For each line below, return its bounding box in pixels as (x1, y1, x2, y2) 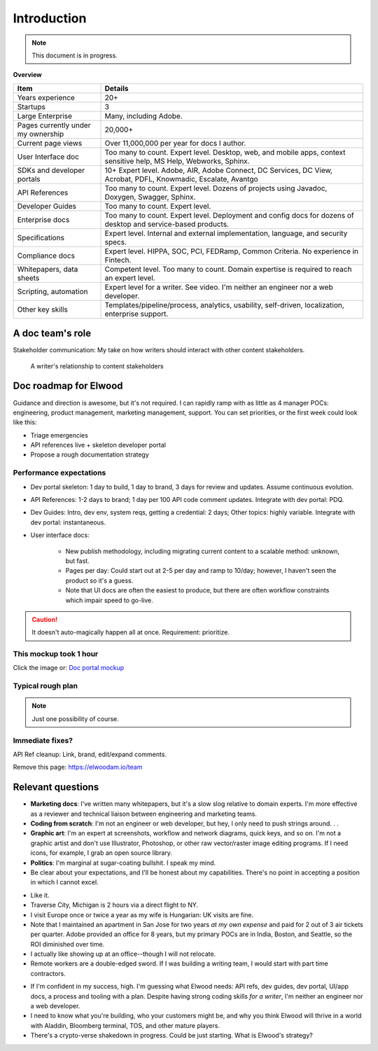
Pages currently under (17, 120, 91, 130)
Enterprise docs (17, 214, 70, 224)
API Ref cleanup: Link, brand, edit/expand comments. (13, 750, 167, 758)
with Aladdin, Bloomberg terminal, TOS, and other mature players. (30, 1021, 220, 1029)
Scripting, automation (17, 286, 88, 296)
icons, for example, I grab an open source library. (30, 849, 173, 857)
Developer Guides (17, 201, 77, 211)
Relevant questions (13, 781, 99, 793)
